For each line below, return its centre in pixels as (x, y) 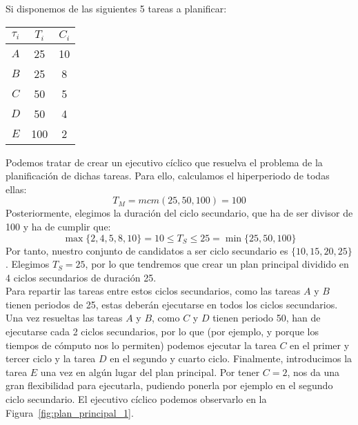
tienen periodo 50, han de (267, 318)
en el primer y (320, 345)
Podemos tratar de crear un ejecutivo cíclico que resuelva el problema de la (164, 162)
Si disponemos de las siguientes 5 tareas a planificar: (116, 8)
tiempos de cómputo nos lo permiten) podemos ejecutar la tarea (141, 345)
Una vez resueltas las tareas (64, 318)
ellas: (16, 189)
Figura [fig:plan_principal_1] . (70, 412)
